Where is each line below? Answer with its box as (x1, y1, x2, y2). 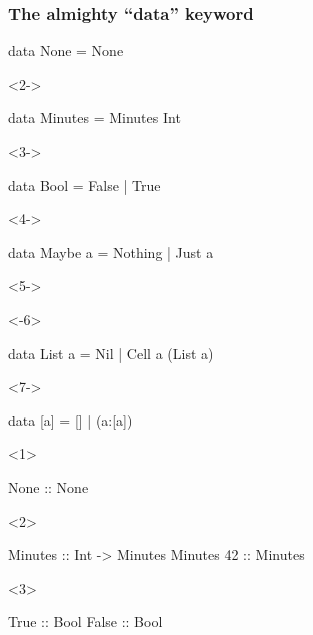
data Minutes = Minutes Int (8, 107, 181, 128)
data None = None (8, 40, 124, 61)
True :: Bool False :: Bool (8, 611, 163, 632)
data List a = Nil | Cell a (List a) (8, 342, 214, 363)
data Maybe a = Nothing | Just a (8, 241, 214, 262)
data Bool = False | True (8, 174, 161, 195)
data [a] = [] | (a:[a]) (8, 409, 133, 430)
